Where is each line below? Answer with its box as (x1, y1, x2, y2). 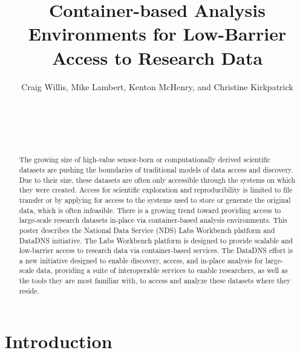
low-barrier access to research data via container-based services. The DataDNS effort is (19, 245, 293, 256)
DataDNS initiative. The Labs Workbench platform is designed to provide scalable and (19, 235, 293, 245)
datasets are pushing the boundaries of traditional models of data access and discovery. (19, 164, 293, 174)
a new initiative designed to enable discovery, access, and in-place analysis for (19, 255, 263, 265)
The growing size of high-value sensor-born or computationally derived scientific (19, 154, 271, 165)
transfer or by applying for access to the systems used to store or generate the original (19, 194, 291, 205)
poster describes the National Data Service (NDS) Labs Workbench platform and (19, 225, 275, 235)
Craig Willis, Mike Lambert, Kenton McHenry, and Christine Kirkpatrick (21, 80, 293, 93)
